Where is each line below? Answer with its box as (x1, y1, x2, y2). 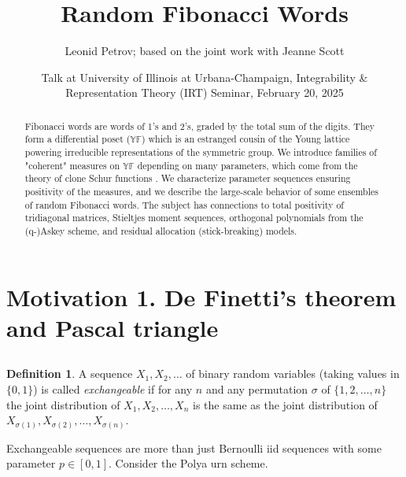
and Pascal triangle (6, 311, 219, 343)
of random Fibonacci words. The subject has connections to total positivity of (24, 198, 344, 211)
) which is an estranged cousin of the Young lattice (141, 132, 350, 146)
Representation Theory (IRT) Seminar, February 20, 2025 (65, 84, 344, 101)
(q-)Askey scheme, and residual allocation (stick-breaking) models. (24, 224, 297, 237)
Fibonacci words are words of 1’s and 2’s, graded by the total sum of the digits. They (24, 119, 375, 132)
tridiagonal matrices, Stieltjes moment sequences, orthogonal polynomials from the (24, 211, 364, 224)
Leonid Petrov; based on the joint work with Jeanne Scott (65, 43, 345, 59)
